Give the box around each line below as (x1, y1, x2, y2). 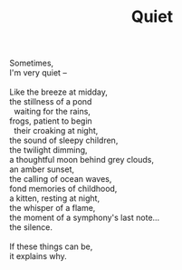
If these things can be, (9, 241, 93, 252)
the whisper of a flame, (9, 203, 96, 214)
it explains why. (9, 251, 68, 262)
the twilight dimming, (9, 145, 88, 155)
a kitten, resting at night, (9, 193, 101, 204)
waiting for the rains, (13, 106, 91, 117)
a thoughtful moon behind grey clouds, (9, 155, 155, 165)
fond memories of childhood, (9, 184, 118, 195)
